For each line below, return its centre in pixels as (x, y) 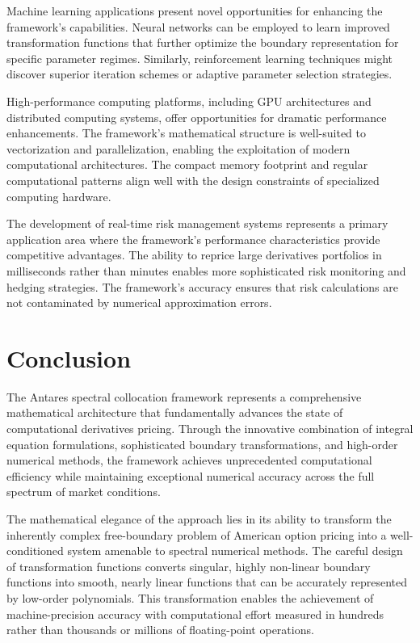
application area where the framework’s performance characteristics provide (193, 239)
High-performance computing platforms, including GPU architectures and (189, 101)
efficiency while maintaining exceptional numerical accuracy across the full (191, 475)
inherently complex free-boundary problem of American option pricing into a (197, 534)
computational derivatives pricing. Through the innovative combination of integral (210, 428)
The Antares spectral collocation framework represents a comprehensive (184, 396)
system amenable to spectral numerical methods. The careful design (235, 551)
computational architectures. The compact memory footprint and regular (187, 164)
